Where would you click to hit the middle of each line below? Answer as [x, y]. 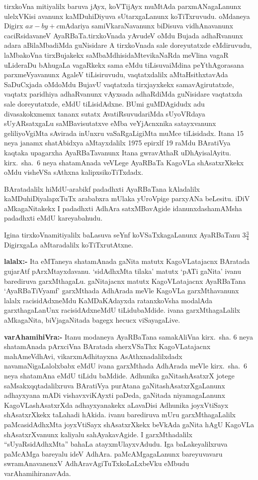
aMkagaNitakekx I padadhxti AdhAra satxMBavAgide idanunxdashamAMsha [123, 208]
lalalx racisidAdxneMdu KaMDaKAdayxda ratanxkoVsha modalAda [108, 300]
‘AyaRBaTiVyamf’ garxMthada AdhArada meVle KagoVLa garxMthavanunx [122, 291]
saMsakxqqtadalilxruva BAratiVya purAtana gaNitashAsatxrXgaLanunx [115, 385]
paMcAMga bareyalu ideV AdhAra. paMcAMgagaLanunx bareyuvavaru [113, 453]
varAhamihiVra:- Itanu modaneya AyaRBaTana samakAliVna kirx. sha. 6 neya [129, 336]
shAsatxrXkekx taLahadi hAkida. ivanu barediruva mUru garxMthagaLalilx [120, 415]
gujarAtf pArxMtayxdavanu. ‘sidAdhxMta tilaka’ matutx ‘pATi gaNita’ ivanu [123, 271]
